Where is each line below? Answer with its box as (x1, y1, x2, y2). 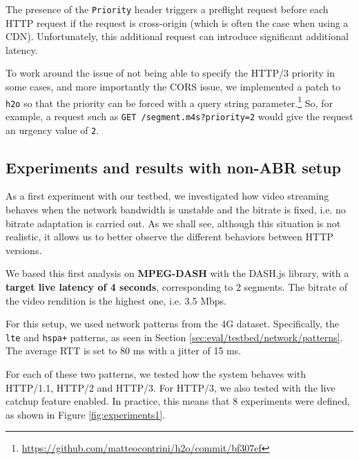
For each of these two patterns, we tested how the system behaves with (6, 367, 307, 381)
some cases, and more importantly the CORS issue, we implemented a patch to (6, 79, 341, 94)
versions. (6, 242, 42, 257)
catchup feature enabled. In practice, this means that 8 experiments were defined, (6, 394, 350, 408)
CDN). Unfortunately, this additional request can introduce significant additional (6, 29, 349, 44)
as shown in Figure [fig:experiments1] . (6, 407, 166, 421)
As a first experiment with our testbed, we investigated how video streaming (6, 189, 329, 203)
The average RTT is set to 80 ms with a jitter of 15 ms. (6, 343, 242, 358)
